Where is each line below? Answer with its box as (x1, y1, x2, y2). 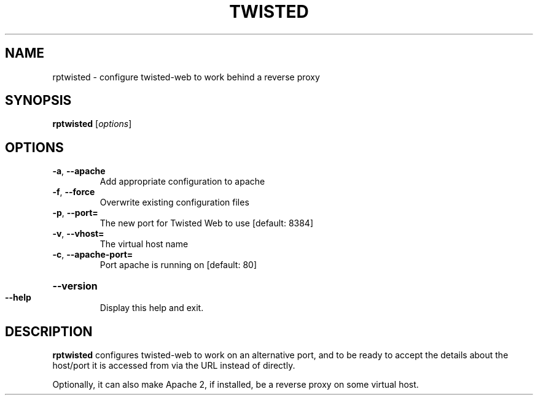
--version (52, 280, 98, 293)
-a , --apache (52, 166, 106, 177)
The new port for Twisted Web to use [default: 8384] (99, 218, 314, 229)
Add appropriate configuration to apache (99, 176, 265, 187)
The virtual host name (99, 239, 189, 250)
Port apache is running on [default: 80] (99, 260, 257, 271)
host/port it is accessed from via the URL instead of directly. (52, 360, 295, 371)
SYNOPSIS (5, 93, 72, 109)
